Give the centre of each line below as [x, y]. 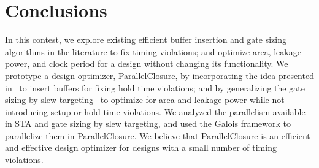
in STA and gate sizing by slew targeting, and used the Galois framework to [148, 124]
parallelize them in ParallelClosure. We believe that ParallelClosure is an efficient [158, 135]
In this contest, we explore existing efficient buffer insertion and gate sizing [146, 40]
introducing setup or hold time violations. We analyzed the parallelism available [155, 111]
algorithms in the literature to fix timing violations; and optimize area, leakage [153, 51]
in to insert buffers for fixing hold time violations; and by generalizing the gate [155, 87]
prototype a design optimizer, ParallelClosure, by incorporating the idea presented [159, 75]
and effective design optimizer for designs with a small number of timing [141, 147]
